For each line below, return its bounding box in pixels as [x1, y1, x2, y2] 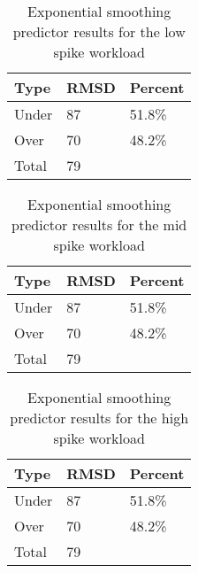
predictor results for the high [10, 407, 189, 428]
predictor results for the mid [11, 214, 187, 235]
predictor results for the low [12, 21, 186, 42]
